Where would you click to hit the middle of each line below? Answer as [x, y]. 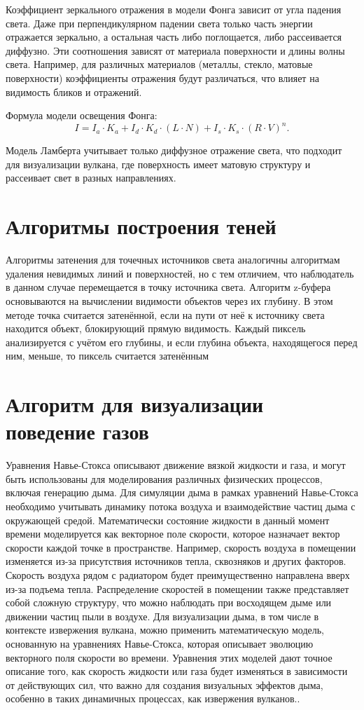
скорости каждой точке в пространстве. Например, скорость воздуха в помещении [181, 547]
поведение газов [77, 431]
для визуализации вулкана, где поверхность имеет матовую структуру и [158, 164]
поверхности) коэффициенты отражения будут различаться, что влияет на [162, 77]
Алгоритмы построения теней [141, 226]
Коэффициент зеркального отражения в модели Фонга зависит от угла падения [174, 9]
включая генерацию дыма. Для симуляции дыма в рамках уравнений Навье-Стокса [182, 492]
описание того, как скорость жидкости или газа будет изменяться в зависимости [177, 671]
